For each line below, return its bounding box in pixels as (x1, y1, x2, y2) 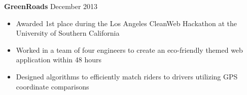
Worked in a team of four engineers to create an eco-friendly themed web (16, 44, 243, 55)
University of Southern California (16, 28, 120, 38)
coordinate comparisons (16, 81, 89, 91)
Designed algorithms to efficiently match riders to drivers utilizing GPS (16, 71, 238, 81)
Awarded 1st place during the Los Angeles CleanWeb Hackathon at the (16, 18, 237, 28)
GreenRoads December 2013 (4, 1, 98, 11)
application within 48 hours (16, 54, 101, 65)
